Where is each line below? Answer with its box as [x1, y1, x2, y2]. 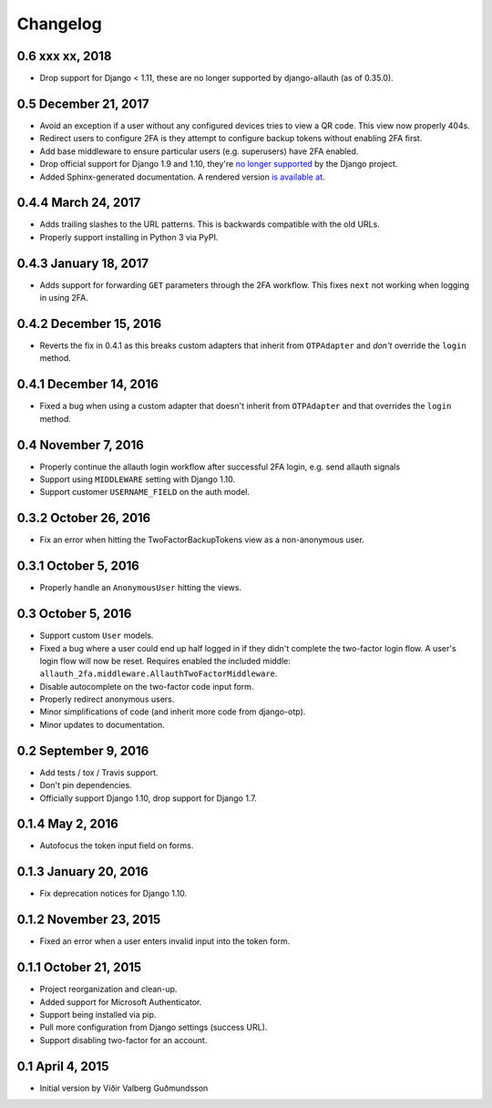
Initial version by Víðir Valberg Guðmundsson [39, 1082, 209, 1093]
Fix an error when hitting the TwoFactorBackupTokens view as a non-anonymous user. [39, 534, 364, 546]
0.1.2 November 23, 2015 [16, 912, 161, 928]
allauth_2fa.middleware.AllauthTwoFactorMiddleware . [39, 668, 278, 679]
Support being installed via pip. [39, 1009, 157, 1020]
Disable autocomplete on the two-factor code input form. [39, 681, 254, 692]
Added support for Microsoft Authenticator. [39, 996, 202, 1007]
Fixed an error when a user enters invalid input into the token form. [39, 936, 291, 947]
